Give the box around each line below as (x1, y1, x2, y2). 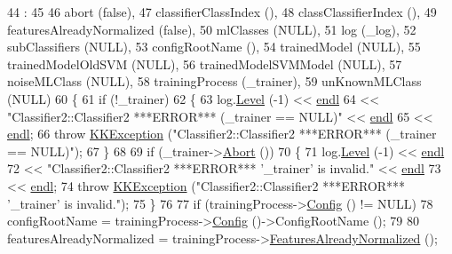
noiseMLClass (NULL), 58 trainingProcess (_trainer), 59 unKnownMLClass (7, 72, 422, 91)
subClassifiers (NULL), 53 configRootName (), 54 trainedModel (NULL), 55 (7, 37, 421, 56)
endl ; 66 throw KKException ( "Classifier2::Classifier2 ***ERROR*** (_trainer (7, 124, 437, 143)
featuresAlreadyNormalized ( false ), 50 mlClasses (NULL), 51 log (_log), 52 (7, 20, 416, 38)
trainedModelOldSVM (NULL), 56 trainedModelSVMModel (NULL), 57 (7, 54, 402, 73)
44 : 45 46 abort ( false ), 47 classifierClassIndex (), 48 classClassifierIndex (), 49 (7, 3, 437, 20)
